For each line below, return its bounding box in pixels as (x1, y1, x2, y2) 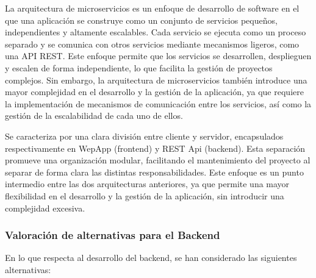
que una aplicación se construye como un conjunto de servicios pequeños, (5, 13, 278, 26)
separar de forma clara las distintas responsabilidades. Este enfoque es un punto (5, 165, 304, 178)
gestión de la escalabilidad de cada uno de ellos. (5, 109, 183, 122)
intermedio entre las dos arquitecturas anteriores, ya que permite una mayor (5, 177, 290, 190)
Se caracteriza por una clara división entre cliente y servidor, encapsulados (5, 129, 284, 142)
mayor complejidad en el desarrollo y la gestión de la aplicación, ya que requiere (5, 85, 304, 98)
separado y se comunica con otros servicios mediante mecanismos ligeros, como (5, 37, 300, 50)
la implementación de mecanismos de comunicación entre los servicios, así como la (5, 97, 312, 110)
